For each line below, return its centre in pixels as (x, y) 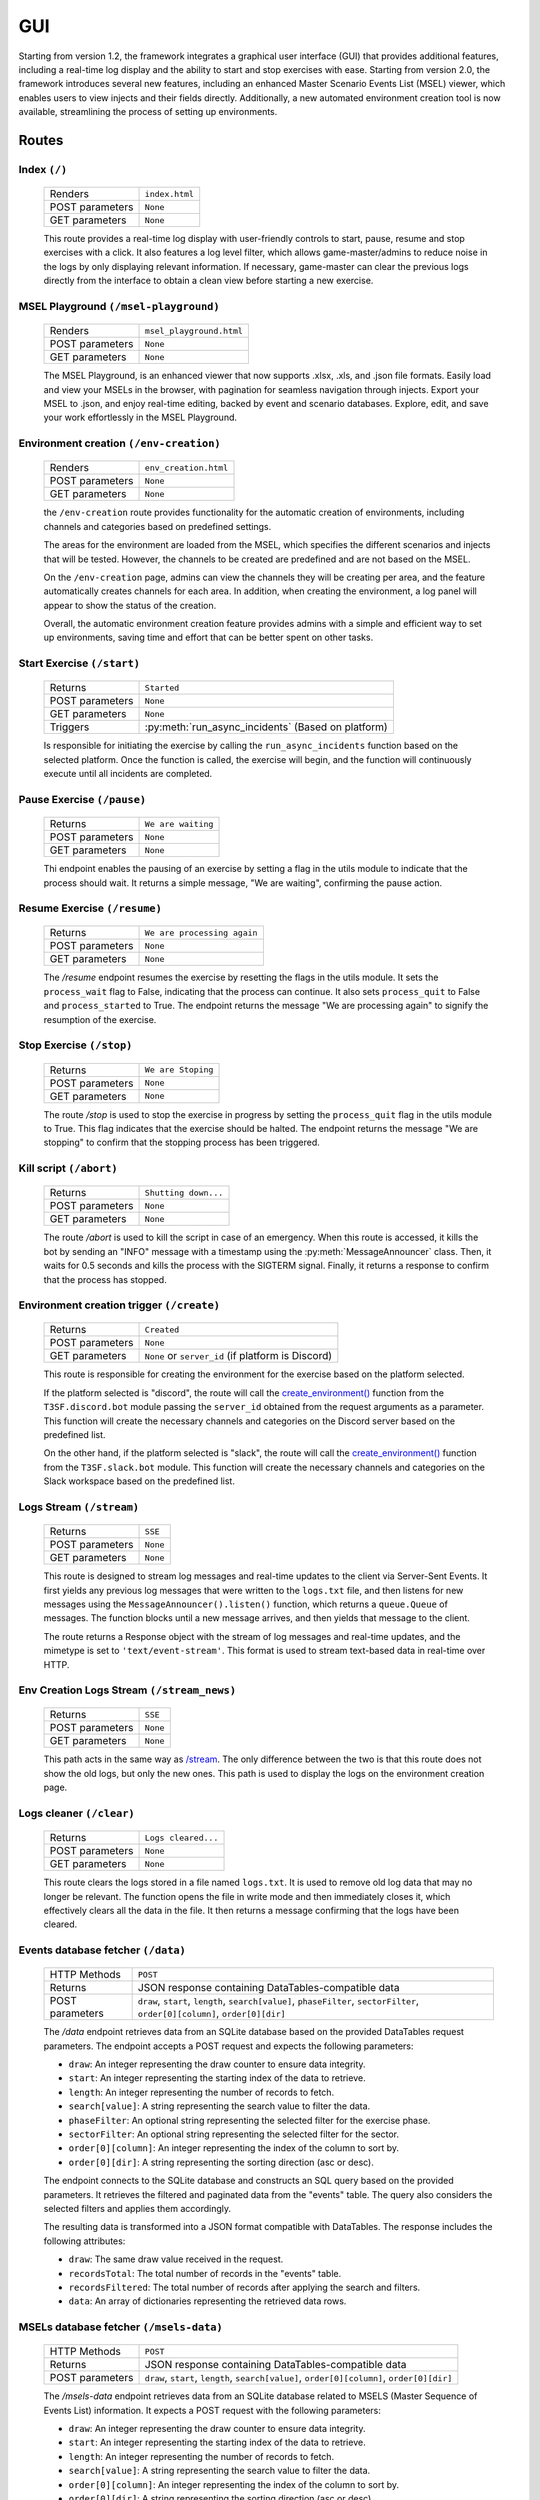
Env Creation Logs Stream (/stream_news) (127, 1690)
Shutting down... (184, 1192)
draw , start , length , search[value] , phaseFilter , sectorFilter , (278, 2001)
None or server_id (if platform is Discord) (238, 1356)
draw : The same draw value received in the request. (176, 2259)
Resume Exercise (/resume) (90, 908)
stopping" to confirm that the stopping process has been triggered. (181, 1142)
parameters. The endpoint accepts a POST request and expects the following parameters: (228, 2046)
